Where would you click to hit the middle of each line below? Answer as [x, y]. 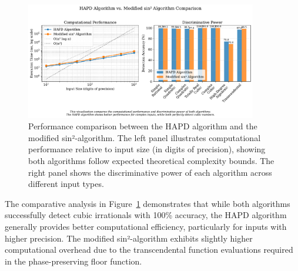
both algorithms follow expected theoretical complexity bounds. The [151, 161]
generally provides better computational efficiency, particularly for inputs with [146, 226]
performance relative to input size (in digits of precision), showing [147, 149]
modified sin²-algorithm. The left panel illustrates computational [145, 137]
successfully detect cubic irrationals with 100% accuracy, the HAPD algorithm [146, 215]
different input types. [66, 184]
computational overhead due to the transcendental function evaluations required [149, 250]
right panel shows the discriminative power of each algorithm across [150, 172]
